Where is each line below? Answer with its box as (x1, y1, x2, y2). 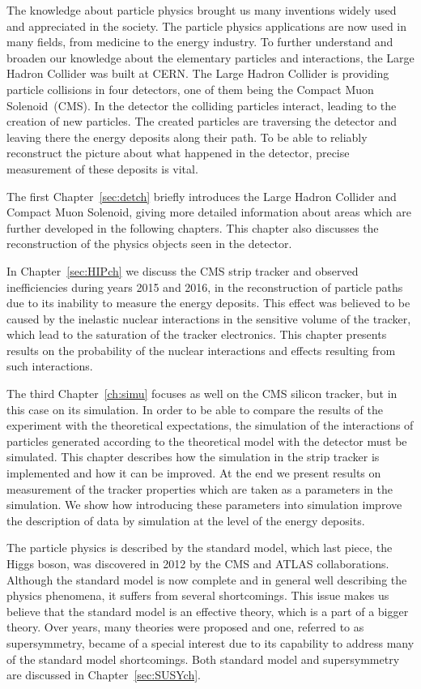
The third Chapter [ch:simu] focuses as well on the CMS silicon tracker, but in (6, 385, 398, 402)
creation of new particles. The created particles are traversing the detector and (6, 113, 397, 130)
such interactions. (6, 357, 93, 374)
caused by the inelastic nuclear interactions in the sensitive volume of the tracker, (6, 310, 411, 327)
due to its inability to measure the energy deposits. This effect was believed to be (6, 294, 410, 311)
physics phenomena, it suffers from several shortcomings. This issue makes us (6, 587, 389, 604)
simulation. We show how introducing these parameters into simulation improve (6, 496, 402, 513)
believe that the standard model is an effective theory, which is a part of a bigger (6, 602, 409, 619)
